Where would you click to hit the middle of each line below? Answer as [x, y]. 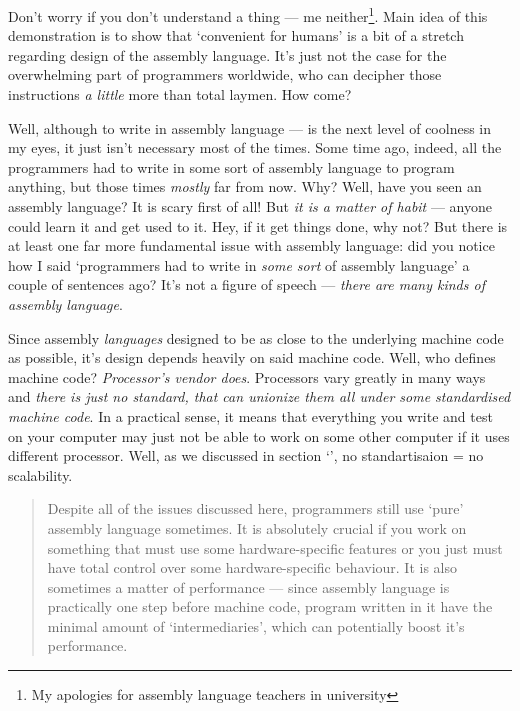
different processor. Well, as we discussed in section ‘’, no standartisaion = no [246, 455]
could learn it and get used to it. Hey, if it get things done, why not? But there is [258, 225]
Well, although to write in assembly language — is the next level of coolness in [250, 127]
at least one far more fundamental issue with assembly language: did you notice [251, 245]
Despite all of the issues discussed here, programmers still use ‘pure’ [255, 508]
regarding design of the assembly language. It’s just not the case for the [227, 54]
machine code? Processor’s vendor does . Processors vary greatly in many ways [247, 376]
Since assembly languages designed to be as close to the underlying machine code [256, 337]
